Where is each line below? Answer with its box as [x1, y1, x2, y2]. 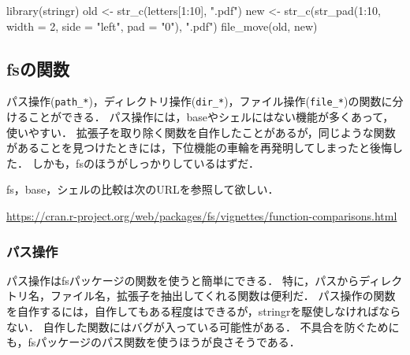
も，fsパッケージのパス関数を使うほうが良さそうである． [6, 334, 300, 350]
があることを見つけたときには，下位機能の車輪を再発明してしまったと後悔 [6, 139, 393, 156]
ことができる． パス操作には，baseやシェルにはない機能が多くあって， [28, 109, 394, 125]
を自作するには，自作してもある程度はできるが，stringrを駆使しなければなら [6, 303, 401, 320]
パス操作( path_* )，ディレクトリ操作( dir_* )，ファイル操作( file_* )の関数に [6, 93, 393, 109]
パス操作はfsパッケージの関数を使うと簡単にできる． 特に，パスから [6, 272, 360, 288]
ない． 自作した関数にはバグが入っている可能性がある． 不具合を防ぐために [6, 318, 400, 335]
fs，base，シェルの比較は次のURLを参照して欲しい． [6, 181, 279, 198]
